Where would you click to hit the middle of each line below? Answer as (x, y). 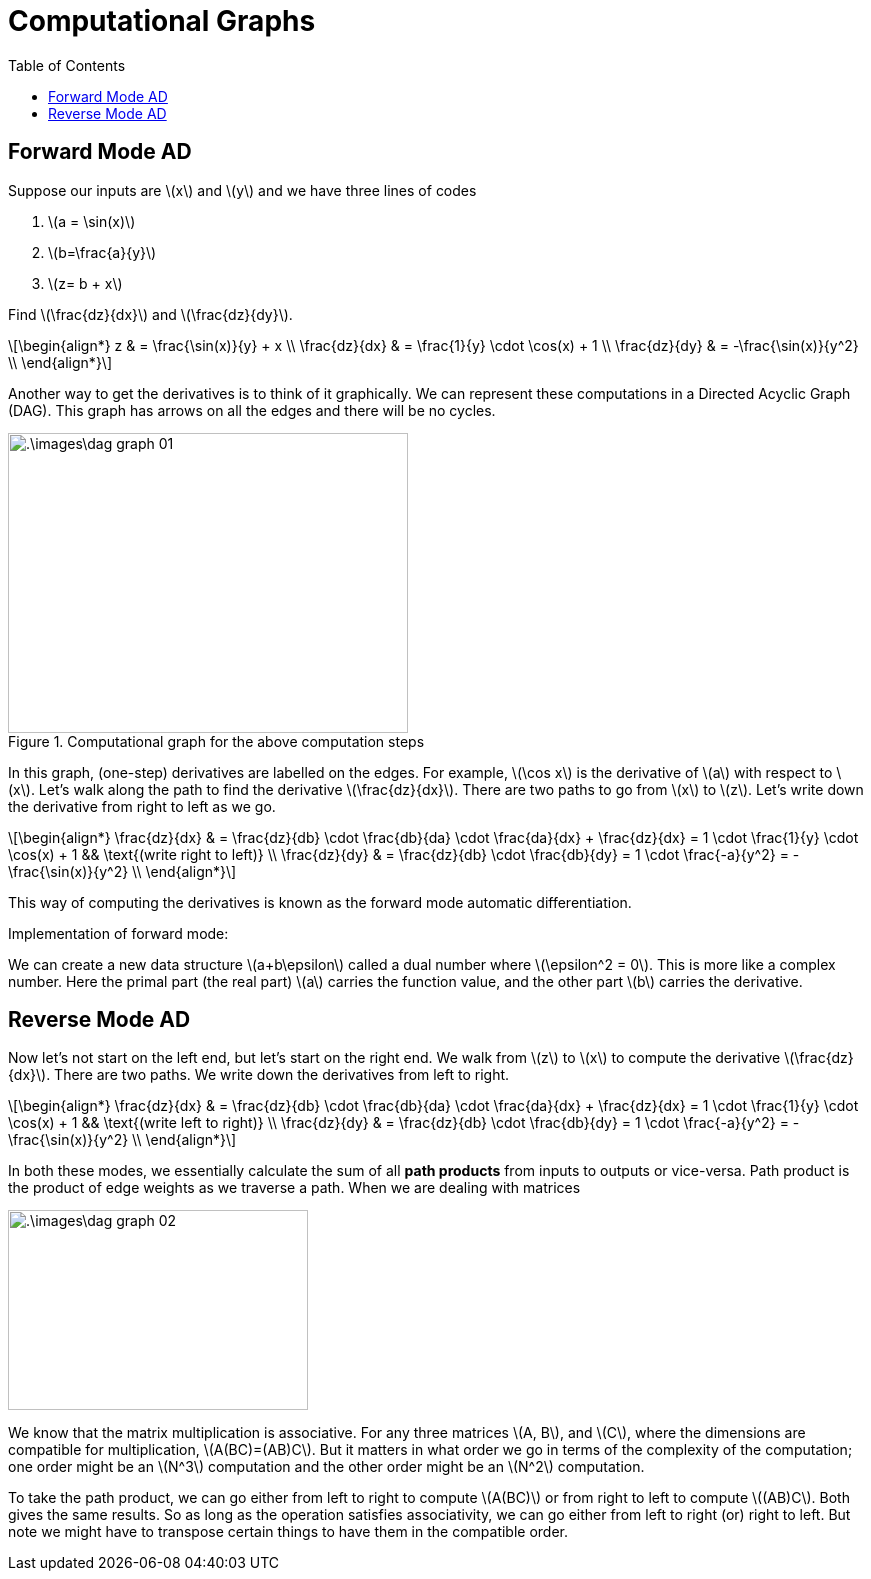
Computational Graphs (162, 21)
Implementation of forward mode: (118, 933)
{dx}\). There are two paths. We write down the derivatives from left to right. (259, 1075)
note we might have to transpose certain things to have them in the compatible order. (288, 1532)
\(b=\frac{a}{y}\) (102, 252)
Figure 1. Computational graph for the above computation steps (216, 741)
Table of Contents (67, 65)
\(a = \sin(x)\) (92, 221)
